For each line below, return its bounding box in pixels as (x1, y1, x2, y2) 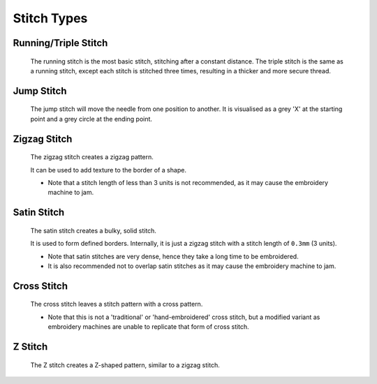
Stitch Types (13, 10, 88, 26)
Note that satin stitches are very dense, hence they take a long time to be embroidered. (47, 252, 300, 260)
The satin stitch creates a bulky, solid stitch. (30, 226, 157, 235)
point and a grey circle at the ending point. (30, 115, 153, 123)
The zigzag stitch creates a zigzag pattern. (30, 153, 154, 161)
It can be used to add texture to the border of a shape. (30, 165, 186, 174)
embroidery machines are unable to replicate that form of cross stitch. (47, 323, 249, 331)
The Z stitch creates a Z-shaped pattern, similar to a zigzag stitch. (30, 360, 220, 369)
